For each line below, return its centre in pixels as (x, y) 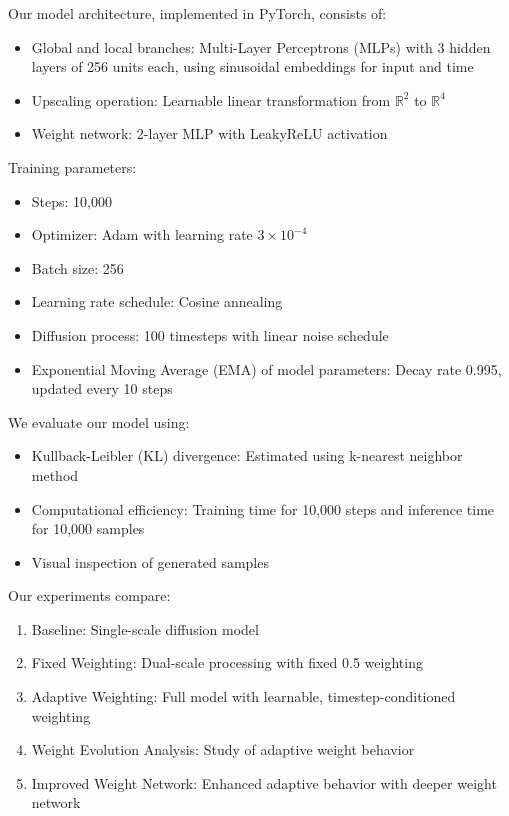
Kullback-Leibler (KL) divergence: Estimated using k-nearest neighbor (247, 455)
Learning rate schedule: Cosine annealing (157, 301)
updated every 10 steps (102, 388)
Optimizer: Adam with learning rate (142, 234)
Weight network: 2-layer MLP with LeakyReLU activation (209, 133)
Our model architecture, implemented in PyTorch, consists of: (197, 13)
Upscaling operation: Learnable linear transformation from (211, 99)
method (55, 474)
